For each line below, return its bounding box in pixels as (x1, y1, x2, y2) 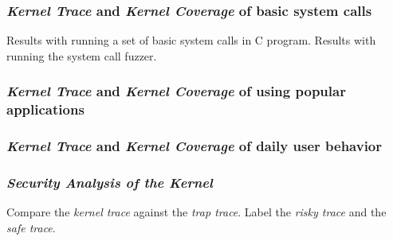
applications (6, 99, 84, 119)
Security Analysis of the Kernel (6, 172, 213, 192)
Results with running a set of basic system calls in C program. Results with (6, 32, 376, 49)
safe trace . (6, 219, 56, 235)
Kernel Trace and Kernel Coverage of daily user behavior (6, 136, 383, 156)
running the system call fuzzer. (6, 47, 157, 64)
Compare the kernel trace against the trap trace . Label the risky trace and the (6, 204, 387, 220)
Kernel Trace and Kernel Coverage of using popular (6, 81, 346, 101)
